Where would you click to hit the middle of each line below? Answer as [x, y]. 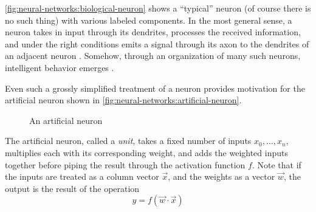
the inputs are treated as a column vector [82, 176]
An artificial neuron [66, 120]
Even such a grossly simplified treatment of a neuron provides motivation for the [155, 88]
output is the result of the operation [72, 188]
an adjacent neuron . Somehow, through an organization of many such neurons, [153, 56]
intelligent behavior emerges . [60, 67]
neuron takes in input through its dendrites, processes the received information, [153, 32]
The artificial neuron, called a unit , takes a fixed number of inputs [128, 141]
